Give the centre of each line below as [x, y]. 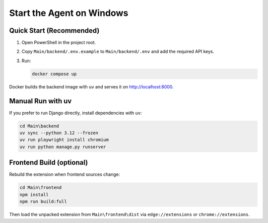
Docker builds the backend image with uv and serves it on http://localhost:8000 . [91, 86]
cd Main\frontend [41, 188]
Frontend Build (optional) [49, 163]
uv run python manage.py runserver [63, 147]
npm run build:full [43, 202]
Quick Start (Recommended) [54, 31]
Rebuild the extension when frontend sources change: [65, 174]
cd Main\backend [39, 126]
